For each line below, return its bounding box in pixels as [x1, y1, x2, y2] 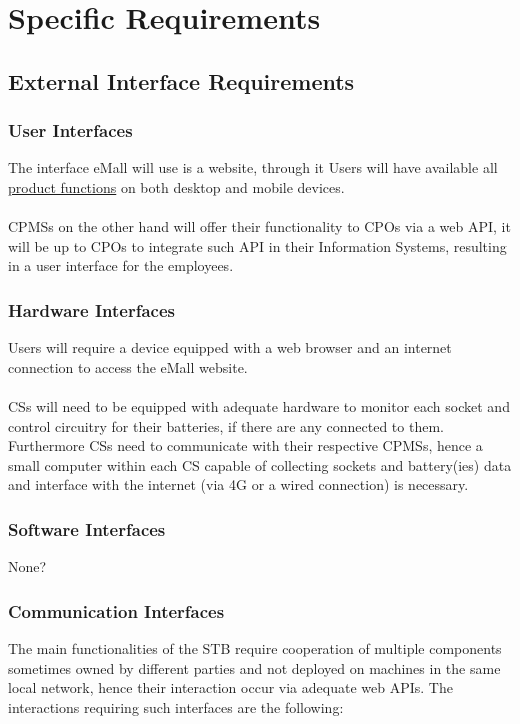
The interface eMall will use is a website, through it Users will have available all [8, 157, 498, 178]
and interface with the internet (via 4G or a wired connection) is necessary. [8, 474, 469, 495]
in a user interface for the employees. [8, 255, 234, 276]
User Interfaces [8, 118, 133, 143]
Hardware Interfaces [8, 297, 175, 322]
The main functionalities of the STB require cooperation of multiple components [8, 637, 502, 658]
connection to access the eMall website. [8, 356, 248, 377]
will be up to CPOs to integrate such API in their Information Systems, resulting [8, 235, 507, 256]
